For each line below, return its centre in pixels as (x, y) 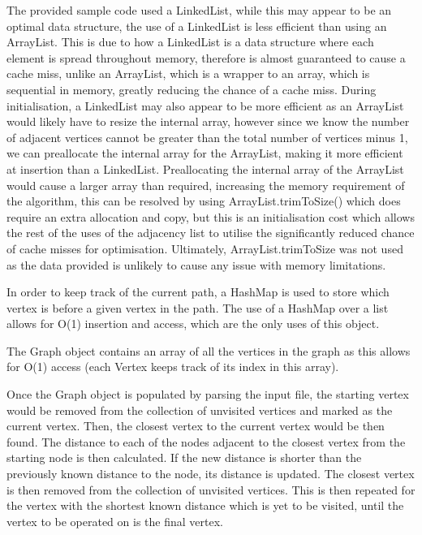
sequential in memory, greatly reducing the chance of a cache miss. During (192, 89)
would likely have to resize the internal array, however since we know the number (208, 121)
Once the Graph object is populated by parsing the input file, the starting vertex (208, 394)
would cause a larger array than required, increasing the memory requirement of (206, 185)
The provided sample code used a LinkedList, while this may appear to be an (199, 10)
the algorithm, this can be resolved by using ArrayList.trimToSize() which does (204, 201)
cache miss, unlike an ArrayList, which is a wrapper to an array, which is (188, 73)
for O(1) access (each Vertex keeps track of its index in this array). (173, 367)
